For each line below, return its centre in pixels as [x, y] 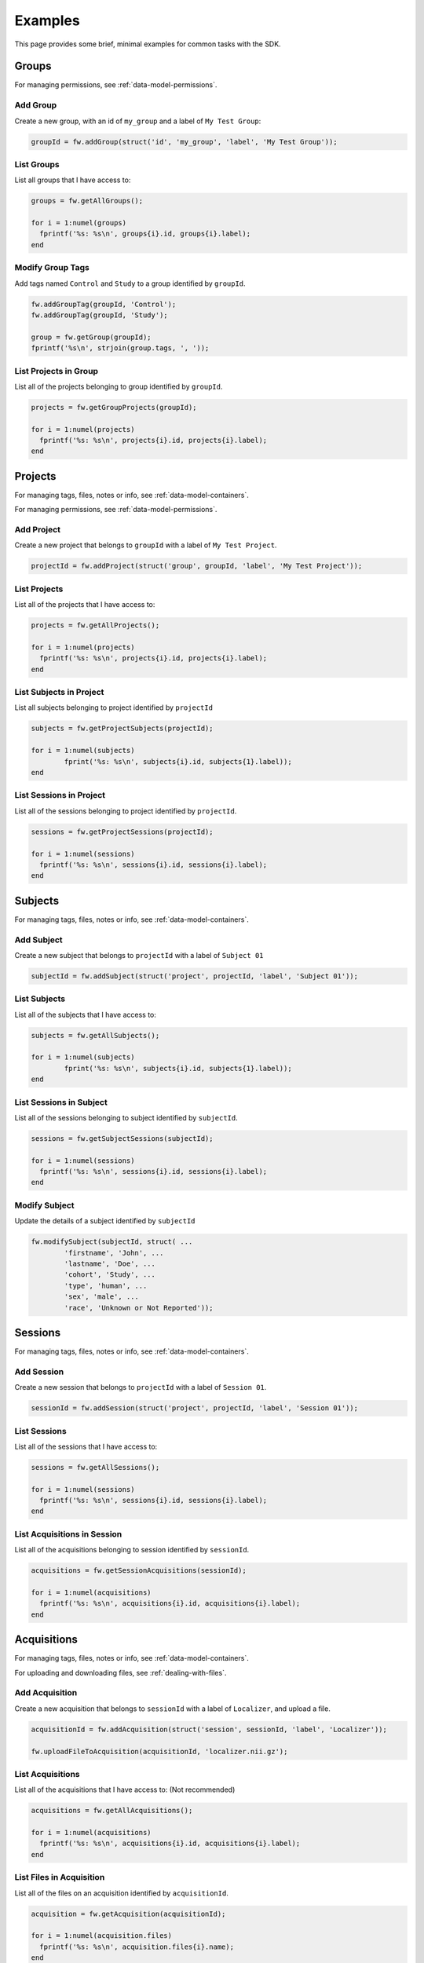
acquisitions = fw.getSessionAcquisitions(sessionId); [139, 1571]
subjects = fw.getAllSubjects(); [95, 1035]
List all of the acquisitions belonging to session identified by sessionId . [132, 1550]
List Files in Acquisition [60, 1877]
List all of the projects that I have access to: [85, 605]
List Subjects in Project [59, 693]
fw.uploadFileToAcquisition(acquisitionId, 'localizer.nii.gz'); [159, 1751]
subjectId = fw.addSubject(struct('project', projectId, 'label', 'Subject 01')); [195, 976]
